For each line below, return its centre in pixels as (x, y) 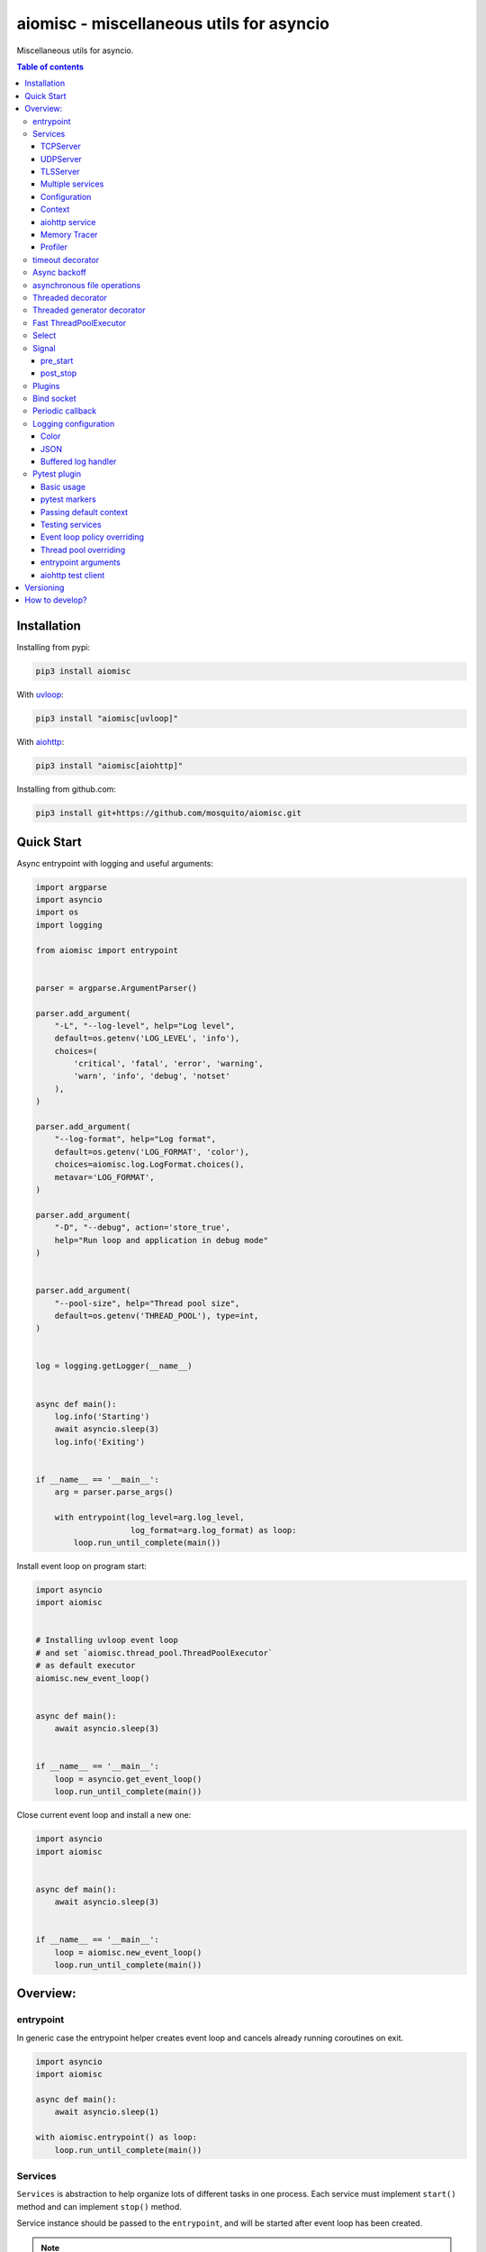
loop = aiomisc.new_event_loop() (128, 1952)
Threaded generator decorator (89, 310)
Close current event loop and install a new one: (104, 1815)
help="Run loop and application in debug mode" (162, 1240)
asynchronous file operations (87, 285)
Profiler (54, 247)
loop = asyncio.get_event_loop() (128, 1779)
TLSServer (60, 172)
